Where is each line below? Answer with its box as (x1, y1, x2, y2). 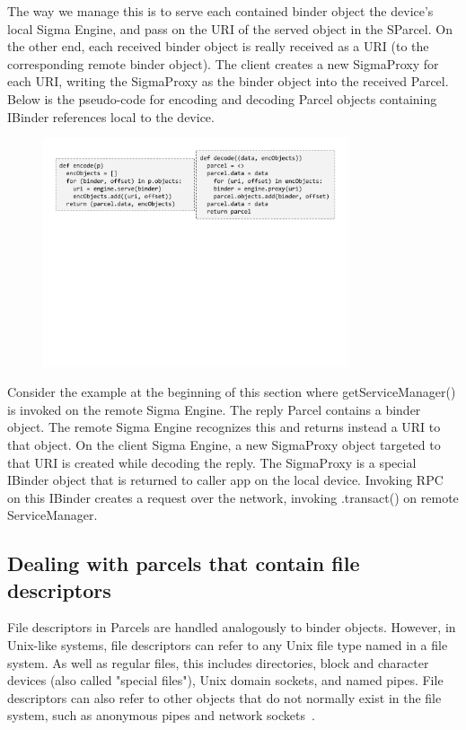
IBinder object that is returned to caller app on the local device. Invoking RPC (7, 471, 444, 489)
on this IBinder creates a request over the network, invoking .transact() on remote (7, 488, 459, 506)
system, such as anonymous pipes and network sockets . (7, 706, 315, 725)
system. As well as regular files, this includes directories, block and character (7, 653, 429, 672)
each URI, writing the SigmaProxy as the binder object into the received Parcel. (7, 72, 449, 91)
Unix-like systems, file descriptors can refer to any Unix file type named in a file (7, 636, 448, 655)
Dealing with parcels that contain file (7, 550, 360, 577)
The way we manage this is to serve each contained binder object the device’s (7, 2, 434, 20)
